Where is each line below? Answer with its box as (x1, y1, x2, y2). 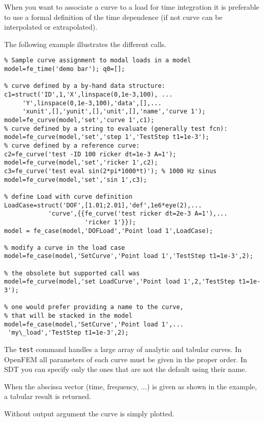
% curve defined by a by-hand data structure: (4, 82, 165, 90)
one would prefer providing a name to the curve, (11, 303, 184, 311)
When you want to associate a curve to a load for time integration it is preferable (4, 2, 259, 12)
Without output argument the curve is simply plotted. (4, 408, 174, 419)
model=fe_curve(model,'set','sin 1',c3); (4, 176, 147, 183)
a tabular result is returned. (4, 391, 91, 402)
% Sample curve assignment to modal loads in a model (4, 57, 191, 64)
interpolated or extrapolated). (4, 21, 98, 32)
